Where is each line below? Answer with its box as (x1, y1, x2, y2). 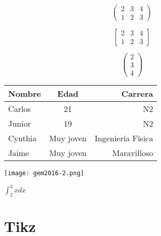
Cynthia (8, 132, 37, 144)
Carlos (8, 103, 31, 115)
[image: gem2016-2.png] (4, 170, 84, 177)
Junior (8, 117, 31, 130)
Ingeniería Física (94, 132, 153, 144)
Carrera (121, 88, 153, 100)
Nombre (8, 88, 41, 100)
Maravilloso (112, 147, 153, 159)
